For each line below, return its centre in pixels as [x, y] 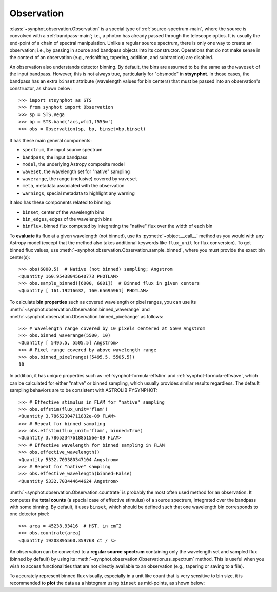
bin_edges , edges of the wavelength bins [67, 219]
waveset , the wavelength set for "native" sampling [76, 171]
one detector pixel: [29, 514]
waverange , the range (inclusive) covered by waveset [80, 178]
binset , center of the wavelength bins [63, 212]
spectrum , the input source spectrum [62, 150]
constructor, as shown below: [41, 88]
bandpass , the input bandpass [55, 157]
